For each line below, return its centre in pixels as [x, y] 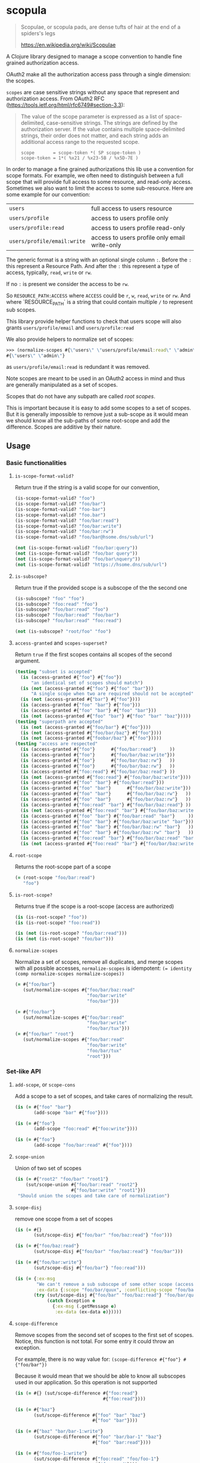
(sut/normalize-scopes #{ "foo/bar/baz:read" [79, 990]
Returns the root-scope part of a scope [63, 867]
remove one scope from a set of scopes [64, 1219]
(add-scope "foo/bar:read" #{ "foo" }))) [83, 1145]
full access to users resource [132, 208]
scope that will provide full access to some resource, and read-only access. [99, 181]
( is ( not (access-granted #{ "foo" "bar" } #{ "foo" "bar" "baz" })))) [106, 716]
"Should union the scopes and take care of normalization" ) [94, 1196]
